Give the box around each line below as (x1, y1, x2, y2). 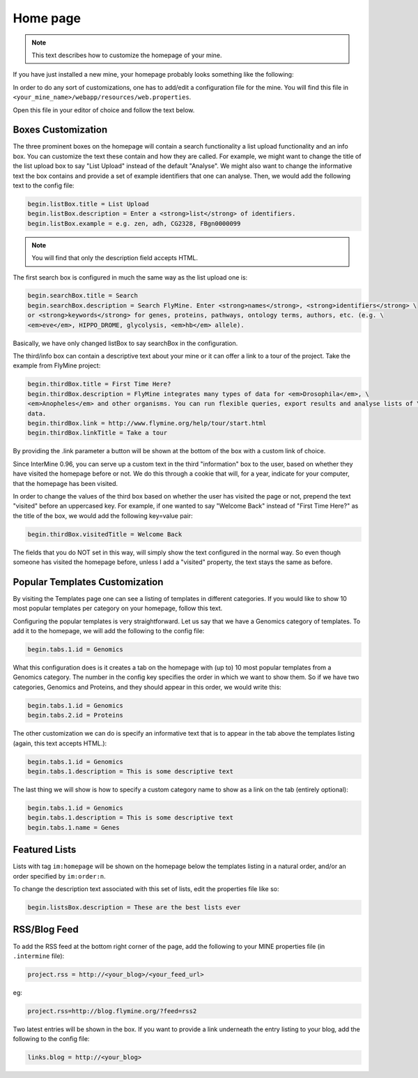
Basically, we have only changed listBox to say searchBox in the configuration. (13, 339, 238, 347)
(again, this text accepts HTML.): (13, 739, 107, 747)
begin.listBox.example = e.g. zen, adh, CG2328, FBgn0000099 (27, 220, 241, 227)
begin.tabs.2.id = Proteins (27, 711, 123, 720)
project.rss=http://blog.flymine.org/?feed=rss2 (27, 1007, 197, 1015)
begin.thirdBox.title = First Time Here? (27, 380, 171, 388)
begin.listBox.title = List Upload (27, 199, 149, 208)
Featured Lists (13, 844, 77, 856)
